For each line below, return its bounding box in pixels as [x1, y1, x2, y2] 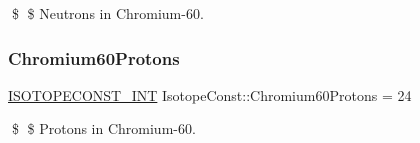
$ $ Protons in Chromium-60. [11, 118, 196, 139]
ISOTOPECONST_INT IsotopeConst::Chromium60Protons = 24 [8, 84, 412, 105]
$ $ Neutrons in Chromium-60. [11, 3, 204, 23]
